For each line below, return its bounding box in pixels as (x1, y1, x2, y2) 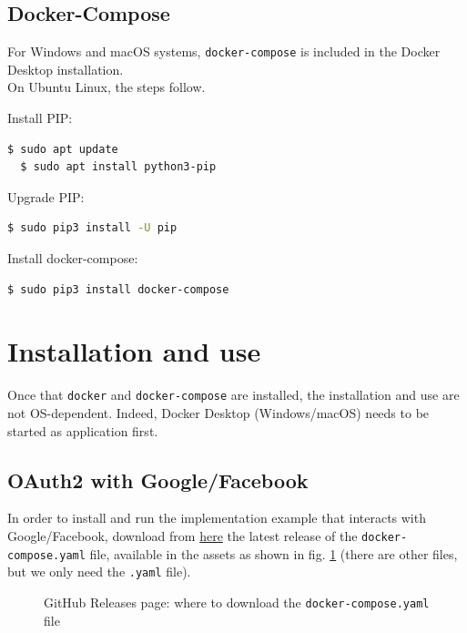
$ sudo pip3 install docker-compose (7, 282, 229, 296)
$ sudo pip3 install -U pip (7, 221, 178, 235)
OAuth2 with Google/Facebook (7, 465, 309, 494)
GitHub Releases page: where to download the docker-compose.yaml (44, 592, 430, 611)
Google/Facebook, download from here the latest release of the (7, 526, 358, 545)
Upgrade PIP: (7, 187, 85, 206)
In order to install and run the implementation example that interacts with (7, 508, 426, 527)
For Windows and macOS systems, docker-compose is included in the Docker (7, 42, 441, 61)
